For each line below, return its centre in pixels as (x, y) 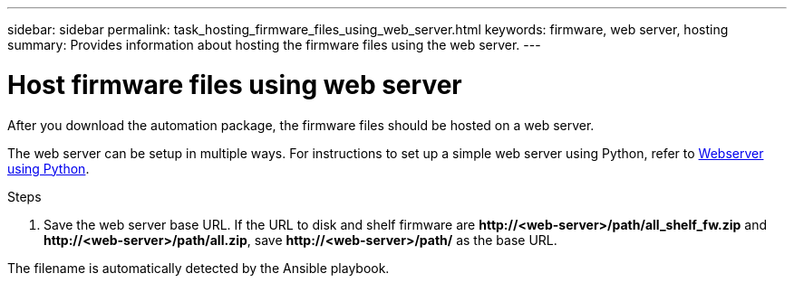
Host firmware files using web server (235, 85)
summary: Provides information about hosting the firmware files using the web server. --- (274, 45)
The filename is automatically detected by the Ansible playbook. (198, 268)
